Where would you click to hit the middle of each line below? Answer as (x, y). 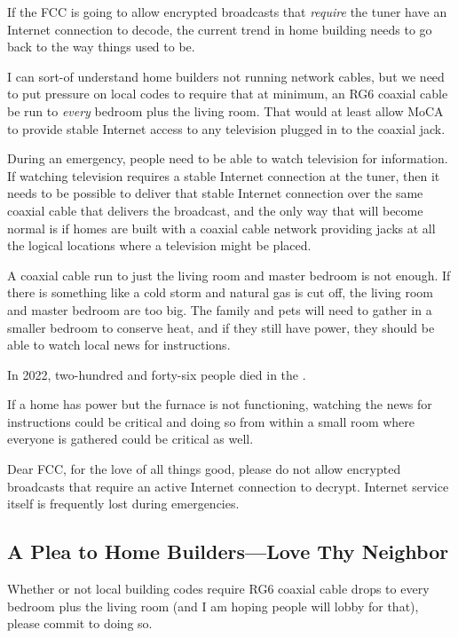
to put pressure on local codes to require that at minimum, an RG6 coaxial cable (228, 94)
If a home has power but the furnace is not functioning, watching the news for (220, 404)
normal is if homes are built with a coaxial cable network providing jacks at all (221, 228)
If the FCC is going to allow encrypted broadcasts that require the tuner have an (227, 12)
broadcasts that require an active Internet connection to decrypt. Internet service (228, 486)
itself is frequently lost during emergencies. (123, 504)
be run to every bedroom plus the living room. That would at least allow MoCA (225, 110)
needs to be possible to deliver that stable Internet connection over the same (215, 193)
